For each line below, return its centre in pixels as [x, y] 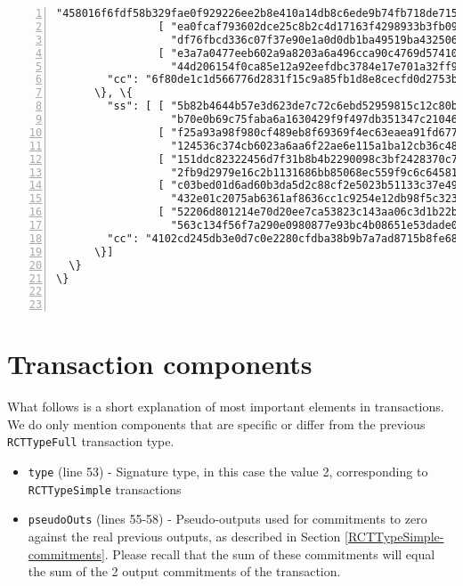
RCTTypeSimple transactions [105, 488]
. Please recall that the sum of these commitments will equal [270, 553]
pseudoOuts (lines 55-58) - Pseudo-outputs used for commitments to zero [227, 519]
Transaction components [160, 364]
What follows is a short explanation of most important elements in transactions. [226, 407]
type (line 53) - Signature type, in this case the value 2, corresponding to [228, 472]
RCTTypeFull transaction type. [91, 441]
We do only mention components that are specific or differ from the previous [216, 423]
